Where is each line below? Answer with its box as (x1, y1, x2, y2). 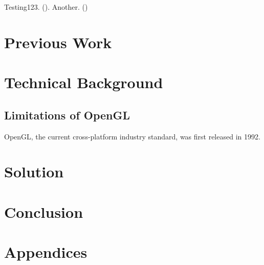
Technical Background (4, 72, 163, 93)
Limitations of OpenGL (4, 107, 130, 123)
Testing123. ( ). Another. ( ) (4, 2, 88, 12)
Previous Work (4, 31, 112, 52)
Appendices (4, 241, 87, 262)
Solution (4, 161, 64, 182)
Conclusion (4, 201, 83, 222)
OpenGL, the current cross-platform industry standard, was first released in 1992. (4, 131, 260, 141)
